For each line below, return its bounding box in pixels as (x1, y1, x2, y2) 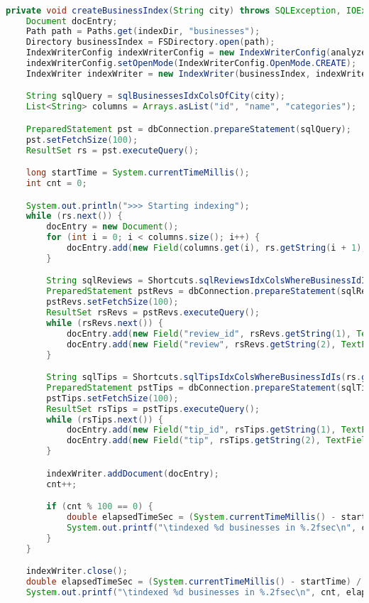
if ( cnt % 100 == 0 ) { (46, 501, 153, 512)
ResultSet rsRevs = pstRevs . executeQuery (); (46, 308, 260, 318)
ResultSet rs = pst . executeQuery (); (26, 145, 199, 156)
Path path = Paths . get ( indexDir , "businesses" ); (26, 26, 260, 37)
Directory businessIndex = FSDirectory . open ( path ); (26, 37, 275, 48)
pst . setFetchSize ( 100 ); (26, 134, 138, 145)
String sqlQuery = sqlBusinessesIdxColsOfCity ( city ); (26, 91, 285, 102)
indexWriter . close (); (26, 566, 128, 577)
